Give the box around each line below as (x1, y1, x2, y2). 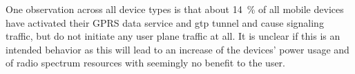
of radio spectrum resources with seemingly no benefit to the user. (6, 56, 286, 70)
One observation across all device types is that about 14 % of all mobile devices (6, 2, 344, 16)
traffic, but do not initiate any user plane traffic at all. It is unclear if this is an (6, 29, 340, 43)
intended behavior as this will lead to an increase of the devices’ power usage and (6, 42, 349, 56)
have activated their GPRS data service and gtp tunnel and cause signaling (6, 15, 324, 29)
